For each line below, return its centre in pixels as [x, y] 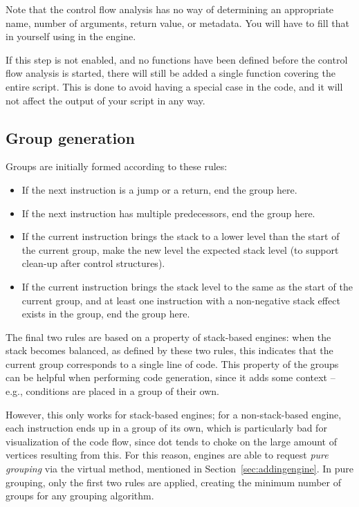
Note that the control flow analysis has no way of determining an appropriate [170, 9]
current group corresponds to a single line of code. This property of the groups [172, 363]
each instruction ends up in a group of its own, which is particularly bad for [166, 428]
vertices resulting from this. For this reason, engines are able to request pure [167, 455]
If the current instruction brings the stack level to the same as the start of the [187, 286]
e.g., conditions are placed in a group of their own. [112, 391]
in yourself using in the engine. [71, 36]
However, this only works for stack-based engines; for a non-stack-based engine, [174, 414]
